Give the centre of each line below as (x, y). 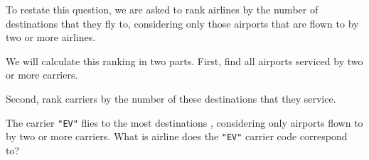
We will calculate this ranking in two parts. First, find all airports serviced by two (184, 61)
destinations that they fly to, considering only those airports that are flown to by (182, 23)
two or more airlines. (51, 37)
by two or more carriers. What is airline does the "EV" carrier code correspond (177, 136)
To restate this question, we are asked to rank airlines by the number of (162, 9)
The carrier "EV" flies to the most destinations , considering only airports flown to (184, 122)
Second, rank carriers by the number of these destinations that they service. (171, 98)
